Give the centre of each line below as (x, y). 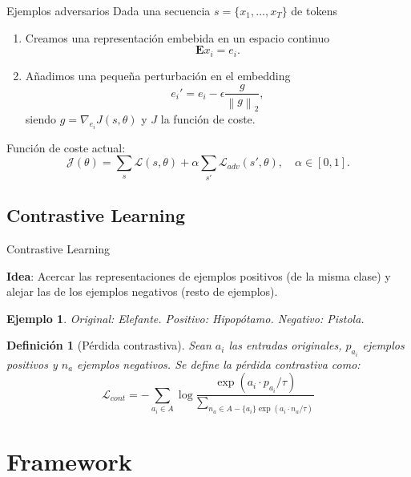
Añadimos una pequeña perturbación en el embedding (158, 75)
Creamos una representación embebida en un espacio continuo (177, 37)
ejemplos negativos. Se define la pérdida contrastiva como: (219, 364)
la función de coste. (208, 119)
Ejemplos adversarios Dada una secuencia (109, 10)
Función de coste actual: (66, 147)
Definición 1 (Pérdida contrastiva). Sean (109, 345)
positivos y (32, 364)
